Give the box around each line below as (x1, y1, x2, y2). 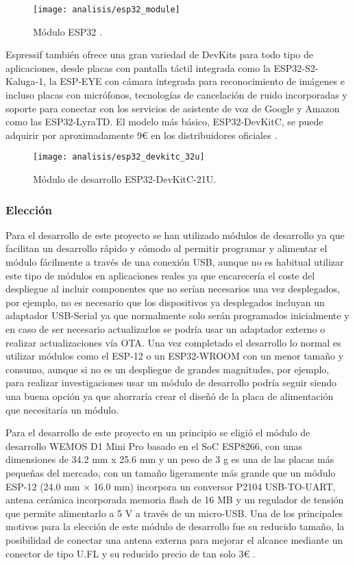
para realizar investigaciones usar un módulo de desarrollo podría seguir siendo (5, 375, 337, 390)
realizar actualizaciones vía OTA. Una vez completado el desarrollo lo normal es (5, 335, 341, 349)
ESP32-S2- (273, 60, 319, 75)
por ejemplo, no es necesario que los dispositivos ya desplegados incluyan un (5, 294, 325, 309)
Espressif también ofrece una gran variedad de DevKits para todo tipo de (5, 47, 313, 62)
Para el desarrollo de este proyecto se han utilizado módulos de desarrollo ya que (5, 227, 345, 242)
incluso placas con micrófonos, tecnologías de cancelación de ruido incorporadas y (5, 88, 347, 102)
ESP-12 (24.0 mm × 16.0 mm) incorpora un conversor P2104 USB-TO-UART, (5, 479, 336, 493)
